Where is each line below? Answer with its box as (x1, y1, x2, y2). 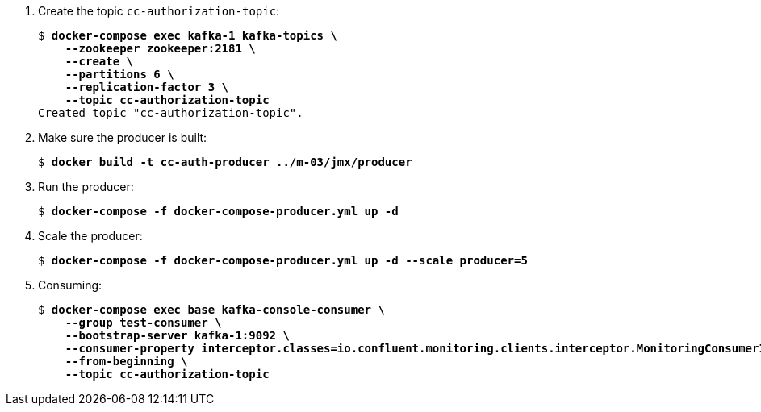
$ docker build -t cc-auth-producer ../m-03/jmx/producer (38, 156, 412, 169)
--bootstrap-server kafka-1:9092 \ (65, 329, 290, 342)
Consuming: (38, 278, 102, 292)
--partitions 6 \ (65, 68, 174, 81)
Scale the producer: (38, 229, 143, 243)
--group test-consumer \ (65, 316, 222, 329)
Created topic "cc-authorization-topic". (38, 106, 303, 119)
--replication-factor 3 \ (65, 81, 229, 94)
